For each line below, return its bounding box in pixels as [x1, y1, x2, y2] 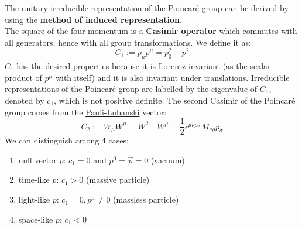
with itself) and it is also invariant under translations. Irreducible [55, 71, 290, 83]
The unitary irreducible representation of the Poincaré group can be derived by [5, 2, 289, 13]
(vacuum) [150, 153, 185, 166]
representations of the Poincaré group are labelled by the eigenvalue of [5, 83, 258, 95]
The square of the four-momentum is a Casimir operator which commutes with [5, 25, 297, 37]
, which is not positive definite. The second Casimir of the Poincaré [54, 94, 296, 107]
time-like [18, 173, 50, 186]
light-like [18, 193, 50, 206]
